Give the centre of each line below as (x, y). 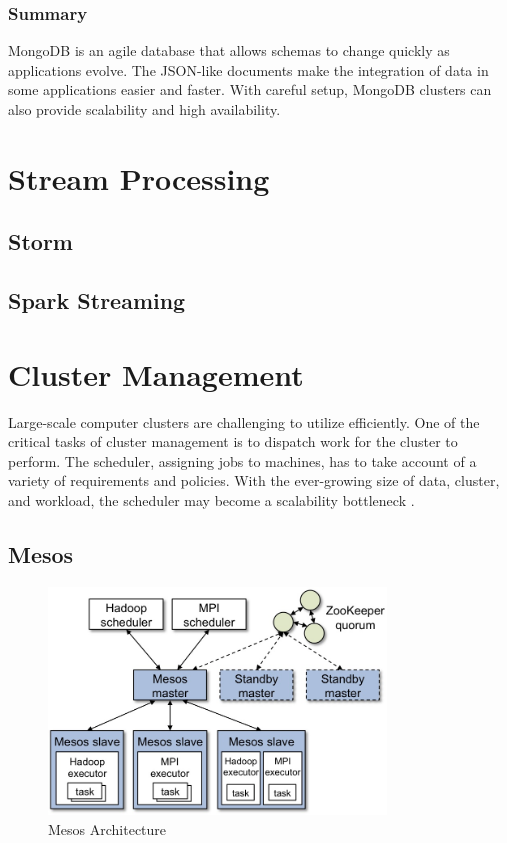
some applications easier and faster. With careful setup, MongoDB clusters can (250, 89)
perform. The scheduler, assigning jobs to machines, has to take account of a (242, 460)
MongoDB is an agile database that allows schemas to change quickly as (229, 50)
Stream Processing (139, 177)
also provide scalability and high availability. (144, 109)
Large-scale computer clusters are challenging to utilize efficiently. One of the (244, 421)
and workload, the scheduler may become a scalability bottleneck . (211, 500)
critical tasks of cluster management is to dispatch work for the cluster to (233, 441)
